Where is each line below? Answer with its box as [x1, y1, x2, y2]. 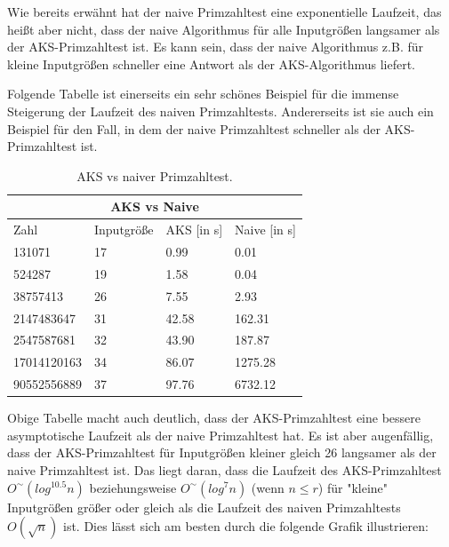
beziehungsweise [89, 478, 177, 496]
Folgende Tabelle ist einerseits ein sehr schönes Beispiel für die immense [7, 84, 399, 103]
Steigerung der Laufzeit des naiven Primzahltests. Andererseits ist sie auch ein [7, 101, 434, 120]
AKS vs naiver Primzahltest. [76, 166, 233, 185]
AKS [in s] [165, 220, 223, 239]
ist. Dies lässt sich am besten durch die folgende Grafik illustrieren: [63, 517, 429, 535]
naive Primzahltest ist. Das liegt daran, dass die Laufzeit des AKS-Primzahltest [7, 460, 442, 479]
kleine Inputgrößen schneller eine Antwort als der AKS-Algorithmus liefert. [7, 54, 415, 73]
